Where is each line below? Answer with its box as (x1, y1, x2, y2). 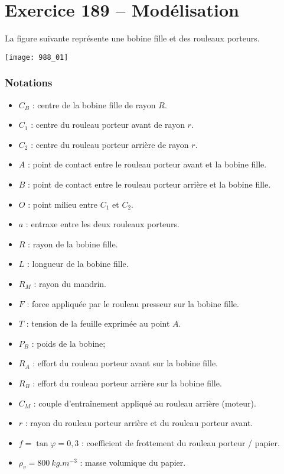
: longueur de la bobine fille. (27, 257, 129, 270)
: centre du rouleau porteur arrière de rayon (31, 138, 189, 150)
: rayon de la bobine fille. (28, 237, 118, 250)
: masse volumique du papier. (80, 456, 186, 469)
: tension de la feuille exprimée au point (26, 317, 170, 330)
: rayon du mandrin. (34, 277, 107, 289)
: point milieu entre (28, 198, 98, 210)
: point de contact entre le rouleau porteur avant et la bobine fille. (27, 158, 267, 170)
